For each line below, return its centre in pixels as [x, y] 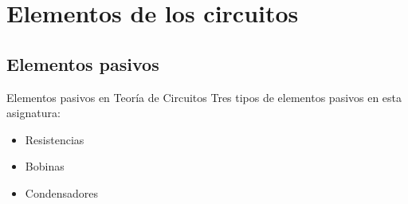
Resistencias [55, 139]
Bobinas [45, 166]
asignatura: [33, 113]
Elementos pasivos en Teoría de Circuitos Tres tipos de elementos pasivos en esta [204, 97]
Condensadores [61, 192]
